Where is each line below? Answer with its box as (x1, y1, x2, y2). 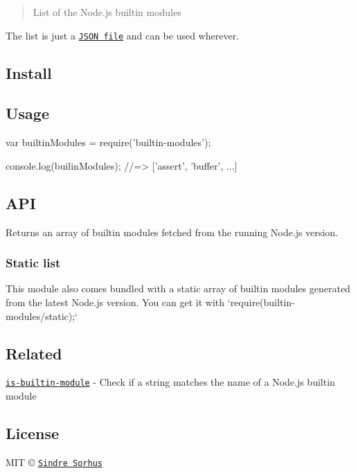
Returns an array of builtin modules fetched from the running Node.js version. (6, 224, 338, 239)
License (6, 422, 60, 444)
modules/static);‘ (6, 308, 78, 323)
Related (6, 342, 62, 364)
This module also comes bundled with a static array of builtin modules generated (6, 281, 350, 296)
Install (6, 62, 52, 83)
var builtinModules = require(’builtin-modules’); (6, 135, 211, 150)
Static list (6, 254, 61, 271)
